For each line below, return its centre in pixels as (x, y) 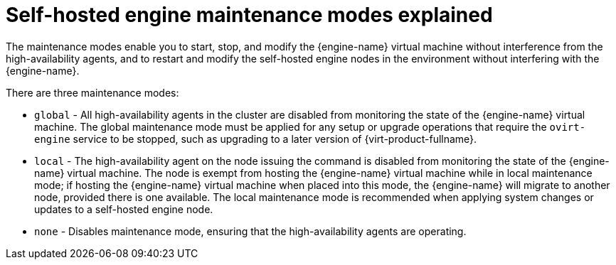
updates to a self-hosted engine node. (124, 209)
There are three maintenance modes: (92, 92)
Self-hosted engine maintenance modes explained (249, 15)
